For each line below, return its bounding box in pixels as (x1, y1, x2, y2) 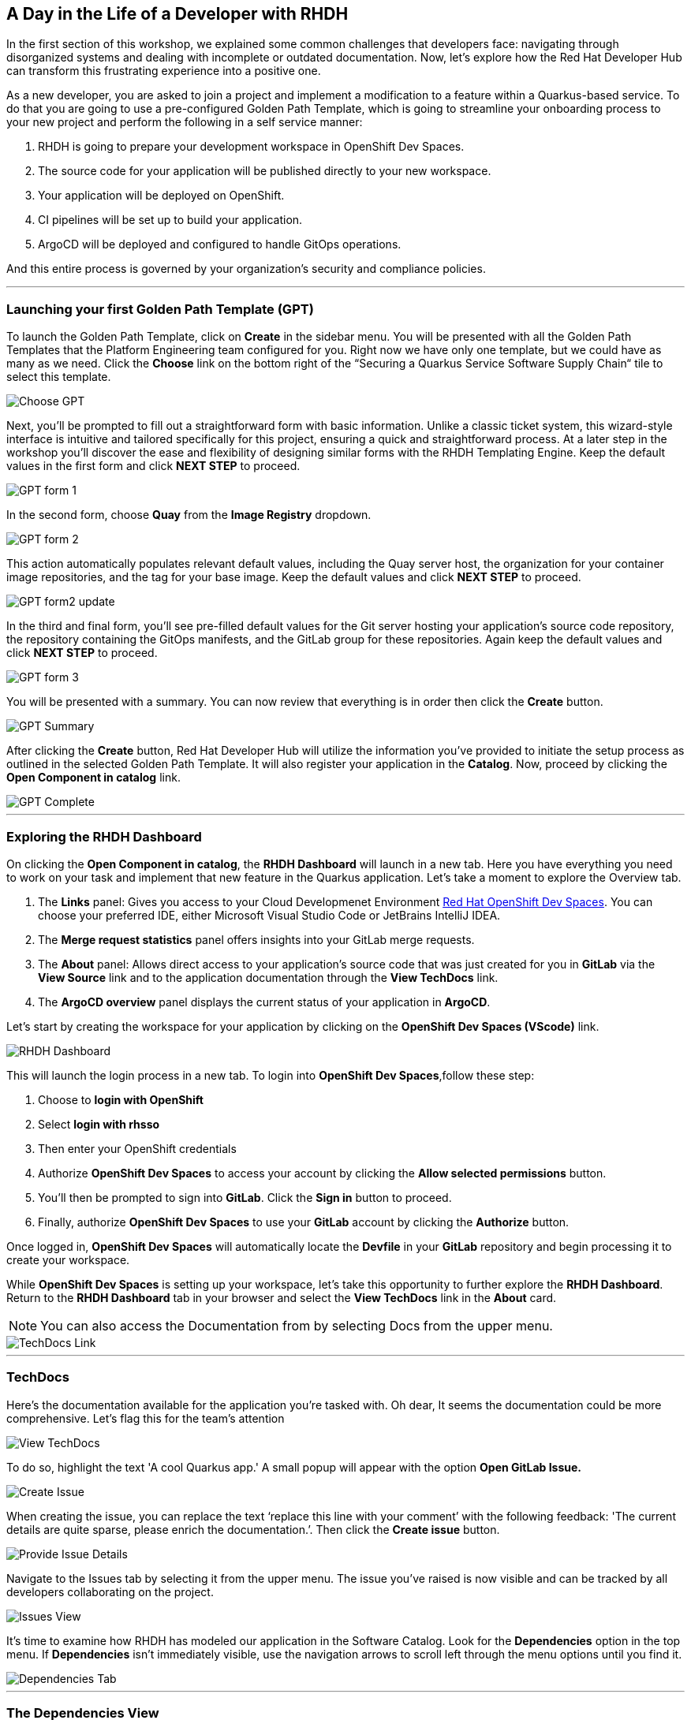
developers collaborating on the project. (6, 1584, 214, 1599)
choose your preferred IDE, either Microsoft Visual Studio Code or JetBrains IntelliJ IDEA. (38, 908, 501, 922)
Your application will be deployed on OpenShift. (38, 188, 285, 203)
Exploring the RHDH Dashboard (6, 828, 202, 845)
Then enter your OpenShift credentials (38, 1141, 237, 1155)
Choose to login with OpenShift (38, 1092, 204, 1106)
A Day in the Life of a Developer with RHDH (6, 4, 349, 24)
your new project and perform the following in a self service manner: (6, 115, 363, 129)
